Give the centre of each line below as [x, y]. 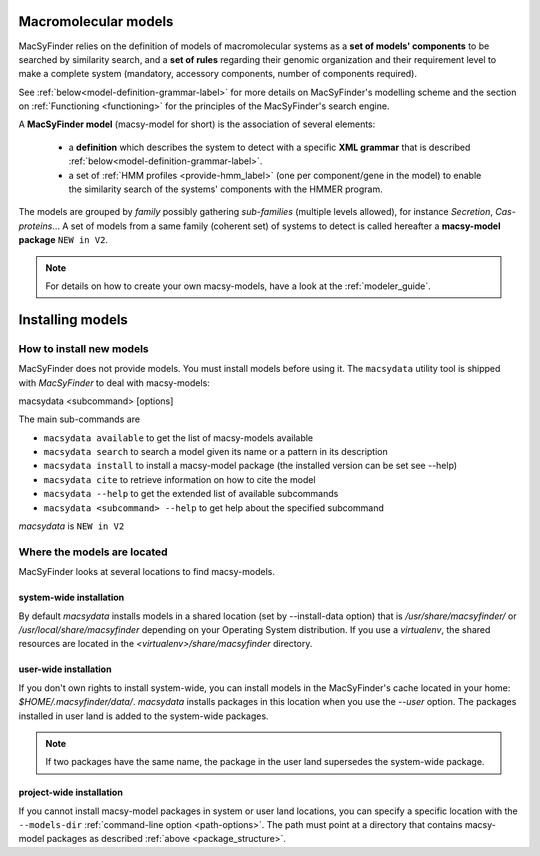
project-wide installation [71, 792]
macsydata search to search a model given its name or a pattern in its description [216, 452]
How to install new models [83, 348]
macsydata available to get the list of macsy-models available [178, 437]
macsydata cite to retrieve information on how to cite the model [179, 479]
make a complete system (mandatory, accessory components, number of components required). [217, 74]
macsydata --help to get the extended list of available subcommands [191, 494]
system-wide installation [71, 597]
